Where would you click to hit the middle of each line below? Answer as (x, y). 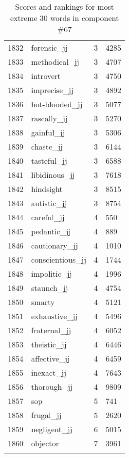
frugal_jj (46, 415)
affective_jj (51, 358)
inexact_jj (49, 372)
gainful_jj (48, 132)
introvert (46, 76)
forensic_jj (49, 48)
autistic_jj (49, 203)
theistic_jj (49, 344)
